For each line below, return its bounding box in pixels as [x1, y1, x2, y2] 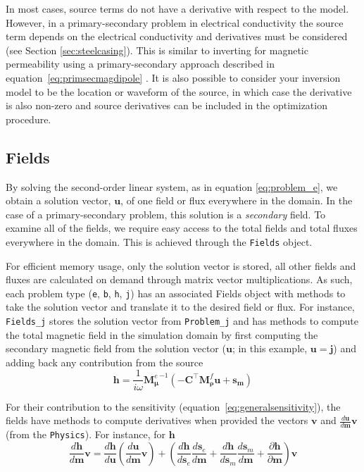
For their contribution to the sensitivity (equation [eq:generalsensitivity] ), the [6, 399, 341, 414]
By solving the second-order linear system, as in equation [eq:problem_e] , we [6, 179, 338, 194]
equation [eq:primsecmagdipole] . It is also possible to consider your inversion [6, 70, 341, 85]
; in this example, [232, 341, 308, 356]
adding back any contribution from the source [6, 354, 203, 369]
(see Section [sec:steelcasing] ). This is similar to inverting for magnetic [6, 42, 308, 57]
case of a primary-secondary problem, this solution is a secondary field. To [6, 206, 326, 221]
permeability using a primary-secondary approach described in [6, 56, 275, 71]
